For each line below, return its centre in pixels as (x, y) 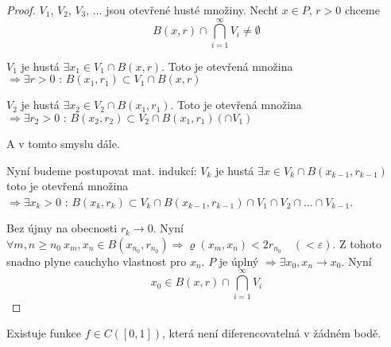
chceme (362, 10)
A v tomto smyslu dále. (63, 143)
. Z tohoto (357, 243)
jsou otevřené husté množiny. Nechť (192, 10)
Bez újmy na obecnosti (62, 228)
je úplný (239, 261)
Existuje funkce (44, 333)
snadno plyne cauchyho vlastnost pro (97, 261)
